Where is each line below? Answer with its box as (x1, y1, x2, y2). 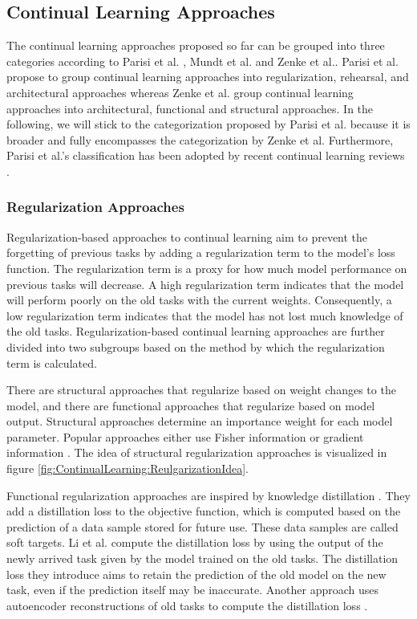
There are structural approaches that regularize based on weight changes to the (6, 381, 396, 398)
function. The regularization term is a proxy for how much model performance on (6, 259, 407, 276)
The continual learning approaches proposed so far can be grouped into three (6, 37, 385, 54)
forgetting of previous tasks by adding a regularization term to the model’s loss (6, 244, 395, 261)
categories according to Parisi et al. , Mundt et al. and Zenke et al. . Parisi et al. (6, 52, 399, 69)
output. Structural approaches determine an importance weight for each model (6, 413, 393, 430)
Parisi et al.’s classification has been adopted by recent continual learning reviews (6, 147, 405, 164)
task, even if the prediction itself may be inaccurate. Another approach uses (6, 581, 379, 598)
